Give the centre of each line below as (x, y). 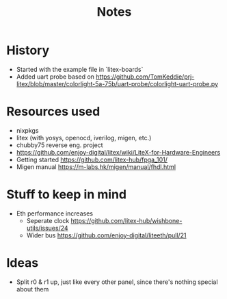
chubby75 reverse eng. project (59, 145)
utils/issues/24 (48, 228)
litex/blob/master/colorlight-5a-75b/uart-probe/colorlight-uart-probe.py (117, 83)
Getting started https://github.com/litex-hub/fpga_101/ (92, 159)
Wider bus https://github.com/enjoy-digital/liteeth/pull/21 (106, 235)
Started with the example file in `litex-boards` (80, 69)
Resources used (53, 112)
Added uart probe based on (55, 77)
